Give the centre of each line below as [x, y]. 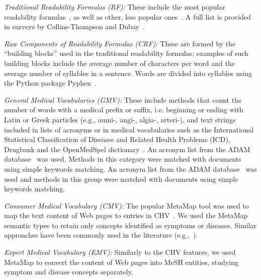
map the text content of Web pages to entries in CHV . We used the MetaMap [126, 215]
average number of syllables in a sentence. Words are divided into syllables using [128, 73]
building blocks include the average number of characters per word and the [119, 63]
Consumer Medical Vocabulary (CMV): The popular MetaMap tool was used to [126, 205]
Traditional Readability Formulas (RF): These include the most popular [115, 7]
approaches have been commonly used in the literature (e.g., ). [101, 235]
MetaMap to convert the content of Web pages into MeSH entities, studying [121, 262]
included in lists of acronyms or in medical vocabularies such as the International [129, 129]
